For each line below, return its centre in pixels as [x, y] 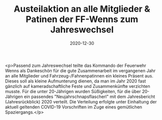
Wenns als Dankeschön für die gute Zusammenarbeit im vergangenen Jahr [81, 70]
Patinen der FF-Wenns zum [82, 19]
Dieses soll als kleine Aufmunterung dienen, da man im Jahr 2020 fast [76, 81]
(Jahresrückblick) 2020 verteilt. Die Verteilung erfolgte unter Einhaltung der [81, 101]
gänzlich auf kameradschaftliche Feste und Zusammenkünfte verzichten [78, 86]
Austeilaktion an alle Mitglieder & [82, 9]
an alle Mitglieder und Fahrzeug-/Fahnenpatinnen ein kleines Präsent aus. [79, 76]
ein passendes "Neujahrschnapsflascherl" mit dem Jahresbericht [89, 97]
